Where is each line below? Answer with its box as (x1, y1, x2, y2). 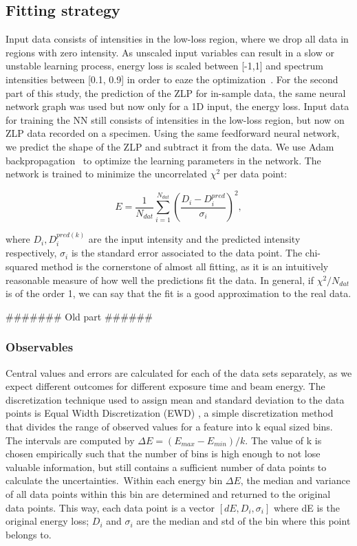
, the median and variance (240, 473, 350, 488)
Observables (6, 338, 74, 356)
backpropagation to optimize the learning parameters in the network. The (6, 153, 321, 167)
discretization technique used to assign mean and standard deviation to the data (6, 392, 345, 406)
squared (6, 259, 39, 274)
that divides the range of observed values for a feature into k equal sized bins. (6, 419, 333, 434)
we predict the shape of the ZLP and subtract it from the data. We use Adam (6, 139, 334, 153)
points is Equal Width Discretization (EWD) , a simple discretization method (6, 406, 334, 420)
